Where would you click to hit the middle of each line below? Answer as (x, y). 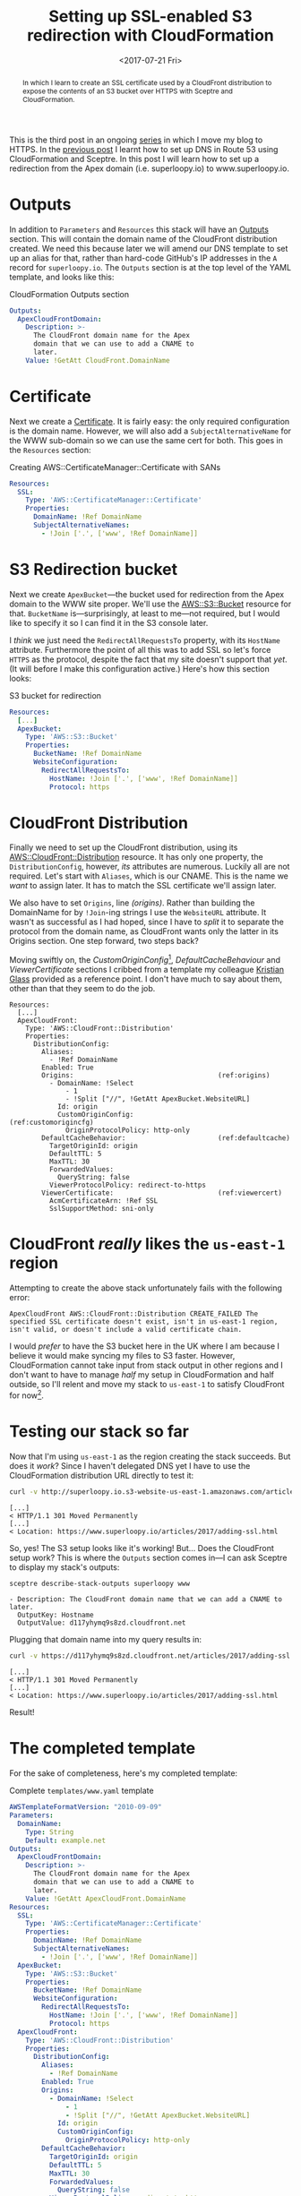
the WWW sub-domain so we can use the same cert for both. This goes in (146, 440)
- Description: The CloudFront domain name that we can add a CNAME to (146, 1600)
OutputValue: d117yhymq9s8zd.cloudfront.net (102, 1623)
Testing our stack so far (99, 1431)
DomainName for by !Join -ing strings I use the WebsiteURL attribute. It (138, 913)
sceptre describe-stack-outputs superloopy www (100, 1583)
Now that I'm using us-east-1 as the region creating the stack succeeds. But (150, 1456)
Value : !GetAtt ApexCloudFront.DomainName (106, 1899)
